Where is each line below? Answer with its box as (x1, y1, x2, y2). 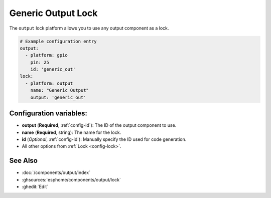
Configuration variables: (9, 109, 88, 118)
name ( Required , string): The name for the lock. (22, 129, 121, 135)
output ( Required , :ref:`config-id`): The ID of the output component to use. (22, 122, 177, 128)
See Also (9, 156, 38, 165)
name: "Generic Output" (30, 88, 89, 93)
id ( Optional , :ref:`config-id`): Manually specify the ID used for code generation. (22, 136, 187, 142)
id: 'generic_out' (30, 67, 76, 72)
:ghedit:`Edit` (22, 183, 49, 190)
